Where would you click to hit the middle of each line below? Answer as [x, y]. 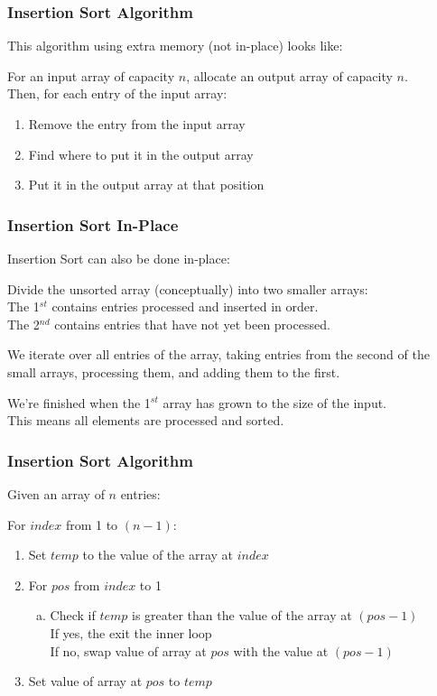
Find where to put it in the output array [141, 154]
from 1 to [92, 524]
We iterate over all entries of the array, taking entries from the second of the [218, 354]
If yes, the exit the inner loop [131, 632]
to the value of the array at [158, 555]
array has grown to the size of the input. [274, 402]
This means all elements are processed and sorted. [146, 420]
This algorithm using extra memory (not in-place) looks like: [175, 46]
